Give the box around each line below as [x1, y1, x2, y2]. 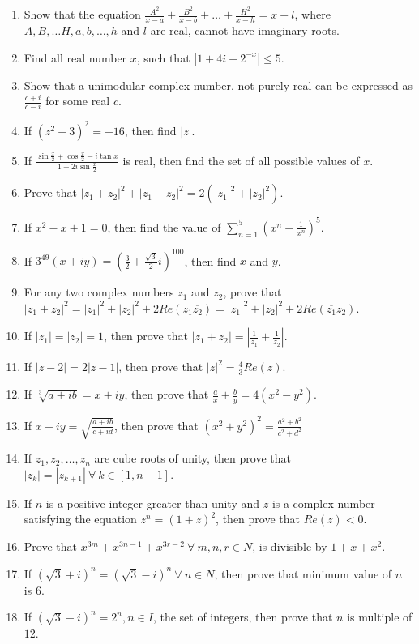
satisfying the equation [24, 510, 137, 527]
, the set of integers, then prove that [152, 608, 333, 625]
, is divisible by [252, 538, 327, 555]
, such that [136, 49, 190, 66]
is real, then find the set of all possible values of [122, 151, 360, 168]
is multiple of [347, 608, 413, 625]
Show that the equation [24, 6, 141, 23]
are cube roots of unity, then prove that [94, 450, 291, 467]
